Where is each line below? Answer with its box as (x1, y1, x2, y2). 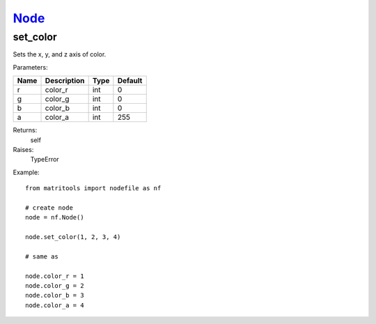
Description (45, 76, 85, 86)
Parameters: (13, 63, 48, 71)
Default (117, 76, 143, 86)
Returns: (13, 126, 38, 134)
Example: (13, 168, 40, 176)
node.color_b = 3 (25, 291, 84, 300)
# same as (25, 252, 58, 261)
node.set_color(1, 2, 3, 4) (25, 233, 121, 241)
